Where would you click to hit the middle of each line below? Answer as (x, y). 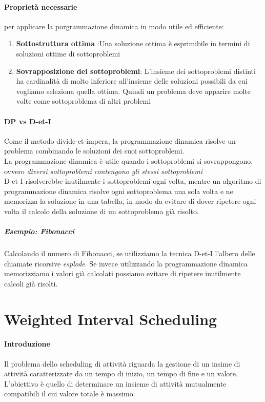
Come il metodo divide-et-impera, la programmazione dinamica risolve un (120, 140)
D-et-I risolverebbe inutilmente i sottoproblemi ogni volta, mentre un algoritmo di (133, 181)
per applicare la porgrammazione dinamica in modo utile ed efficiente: (114, 26)
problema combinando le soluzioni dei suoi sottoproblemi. (94, 151)
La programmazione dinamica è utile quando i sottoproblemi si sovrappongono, (129, 160)
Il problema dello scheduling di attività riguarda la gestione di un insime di (122, 363)
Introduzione (27, 344)
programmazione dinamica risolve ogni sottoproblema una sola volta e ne (119, 191)
